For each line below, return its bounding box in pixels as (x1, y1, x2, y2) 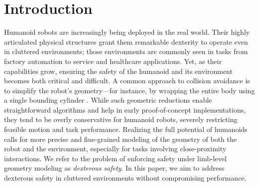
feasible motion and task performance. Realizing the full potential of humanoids (4, 124, 248, 134)
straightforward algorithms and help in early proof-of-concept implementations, (4, 104, 246, 115)
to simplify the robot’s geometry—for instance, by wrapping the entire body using (4, 85, 255, 95)
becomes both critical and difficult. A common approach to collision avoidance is (4, 75, 250, 86)
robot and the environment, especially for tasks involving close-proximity (4, 143, 227, 154)
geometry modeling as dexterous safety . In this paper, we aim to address (4, 163, 225, 173)
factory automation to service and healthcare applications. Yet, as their (4, 56, 222, 66)
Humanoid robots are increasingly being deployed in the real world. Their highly (4, 27, 250, 37)
